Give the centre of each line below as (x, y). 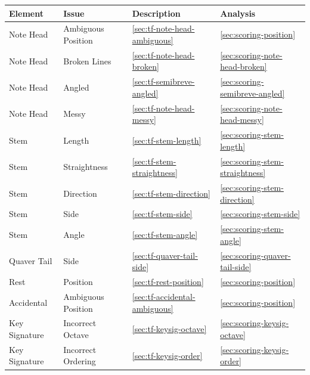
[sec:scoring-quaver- (255, 255)
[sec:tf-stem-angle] (165, 235)
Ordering (80, 361)
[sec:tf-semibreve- (163, 81)
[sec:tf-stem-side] (162, 214)
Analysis (238, 13)
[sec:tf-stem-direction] (171, 193)
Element (26, 13)
